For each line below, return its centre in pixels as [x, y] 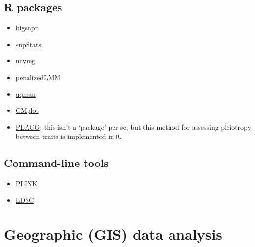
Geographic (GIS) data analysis [113, 233]
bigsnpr [27, 28]
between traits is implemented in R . [69, 136]
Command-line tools [56, 163]
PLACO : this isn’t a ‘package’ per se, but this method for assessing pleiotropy [133, 126]
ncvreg [25, 61]
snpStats [28, 44]
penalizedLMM [38, 77]
